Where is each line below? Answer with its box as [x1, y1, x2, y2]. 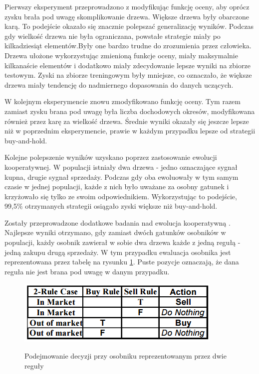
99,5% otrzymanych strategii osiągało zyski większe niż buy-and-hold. [4, 201, 218, 211]
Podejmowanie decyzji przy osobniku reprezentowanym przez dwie [24, 351, 227, 361]
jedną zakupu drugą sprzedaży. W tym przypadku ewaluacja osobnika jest [4, 247, 231, 257]
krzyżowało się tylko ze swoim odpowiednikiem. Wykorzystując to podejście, [4, 191, 237, 201]
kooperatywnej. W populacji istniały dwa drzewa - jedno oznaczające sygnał [4, 161, 238, 172]
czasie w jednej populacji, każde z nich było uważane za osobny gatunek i [4, 181, 229, 192]
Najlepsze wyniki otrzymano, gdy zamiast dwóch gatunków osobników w [4, 227, 226, 238]
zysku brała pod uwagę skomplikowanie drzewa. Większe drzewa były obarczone [4, 11, 250, 21]
